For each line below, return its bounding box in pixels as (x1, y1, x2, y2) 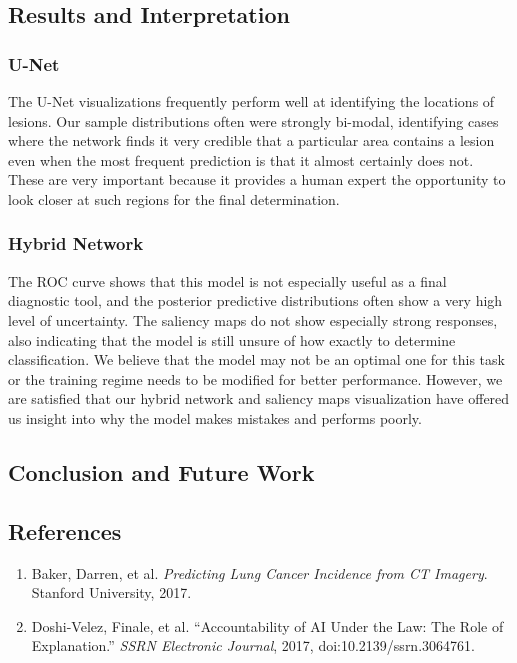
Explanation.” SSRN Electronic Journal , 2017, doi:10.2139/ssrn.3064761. (31, 635, 475, 656)
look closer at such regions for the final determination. (8, 188, 340, 209)
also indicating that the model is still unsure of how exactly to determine (8, 329, 456, 350)
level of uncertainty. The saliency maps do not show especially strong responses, (8, 309, 498, 330)
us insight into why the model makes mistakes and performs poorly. (8, 407, 422, 428)
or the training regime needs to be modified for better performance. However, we (8, 368, 503, 389)
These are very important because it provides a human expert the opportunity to (8, 169, 506, 190)
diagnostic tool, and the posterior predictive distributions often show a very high (8, 290, 503, 311)
